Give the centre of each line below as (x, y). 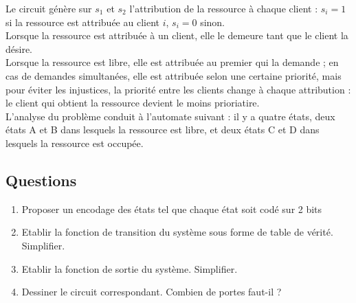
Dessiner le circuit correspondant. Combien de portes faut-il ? (152, 292)
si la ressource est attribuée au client (82, 22)
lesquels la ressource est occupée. (75, 143)
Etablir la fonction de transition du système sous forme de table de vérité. (177, 232)
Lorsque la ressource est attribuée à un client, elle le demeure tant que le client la (177, 35)
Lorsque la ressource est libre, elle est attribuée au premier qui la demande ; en (172, 62)
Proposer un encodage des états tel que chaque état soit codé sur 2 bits (172, 209)
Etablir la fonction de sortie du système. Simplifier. (130, 268)
